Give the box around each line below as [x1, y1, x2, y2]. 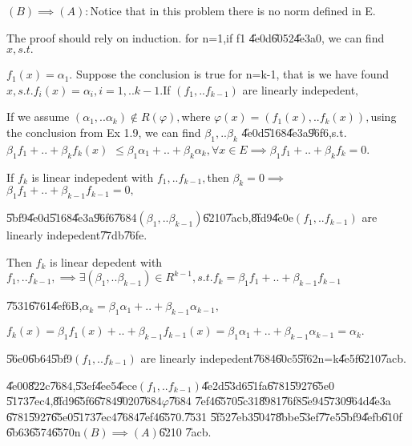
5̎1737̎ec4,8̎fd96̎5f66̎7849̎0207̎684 [6, 392, 162, 409]
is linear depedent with [49, 253, 163, 270]
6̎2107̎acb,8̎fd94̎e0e [203, 209, 293, 226]
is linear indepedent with [31, 168, 154, 185]
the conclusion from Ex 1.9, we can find [6, 123, 201, 140]
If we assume [6, 108, 70, 125]
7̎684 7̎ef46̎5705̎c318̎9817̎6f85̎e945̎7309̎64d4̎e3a [168, 392, 391, 409]
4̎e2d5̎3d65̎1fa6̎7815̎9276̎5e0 [201, 376, 335, 393]
